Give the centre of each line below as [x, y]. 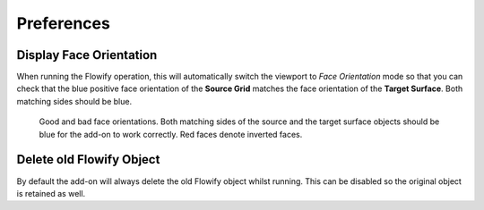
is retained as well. [51, 193]
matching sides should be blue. [74, 101]
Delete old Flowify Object [88, 160]
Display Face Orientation [87, 55]
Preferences [64, 23]
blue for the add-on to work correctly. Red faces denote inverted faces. [171, 134]
